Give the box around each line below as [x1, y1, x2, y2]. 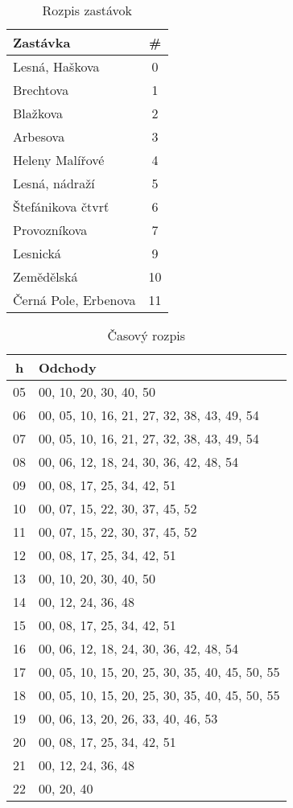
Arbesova [13, 127, 65, 146]
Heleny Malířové [13, 150, 105, 169]
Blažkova [13, 104, 63, 122]
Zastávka [13, 33, 71, 52]
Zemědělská [13, 267, 78, 286]
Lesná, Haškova [13, 57, 100, 76]
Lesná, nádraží [13, 174, 95, 192]
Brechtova [13, 80, 69, 99]
